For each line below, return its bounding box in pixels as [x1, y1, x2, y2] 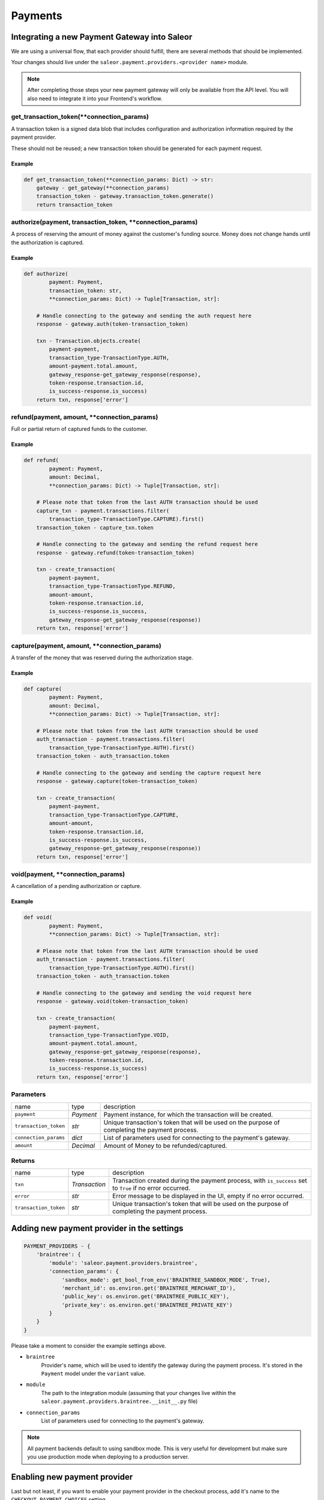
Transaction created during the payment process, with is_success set [112, 1177, 307, 1185]
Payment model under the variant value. [41, 1370, 146, 1377]
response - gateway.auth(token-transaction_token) [36, 321, 188, 328]
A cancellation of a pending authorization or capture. [11, 883, 142, 890]
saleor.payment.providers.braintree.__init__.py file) [41, 1398, 198, 1405]
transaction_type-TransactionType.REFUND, [49, 583, 176, 590]
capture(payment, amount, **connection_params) [11, 641, 161, 650]
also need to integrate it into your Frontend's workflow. [27, 95, 163, 102]
